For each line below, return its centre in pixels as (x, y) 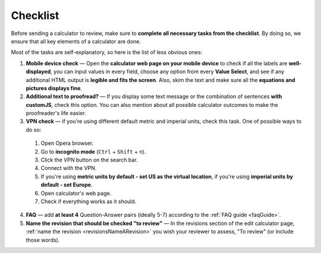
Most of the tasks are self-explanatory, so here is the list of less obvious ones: (107, 52)
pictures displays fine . (54, 88)
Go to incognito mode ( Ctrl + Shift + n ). (93, 151)
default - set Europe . (67, 185)
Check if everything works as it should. (89, 201)
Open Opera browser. (67, 143)
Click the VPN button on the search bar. (89, 160)
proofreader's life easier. (56, 113)
